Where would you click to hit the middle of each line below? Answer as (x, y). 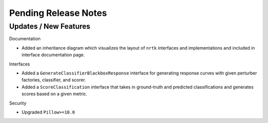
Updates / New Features (50, 26)
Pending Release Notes (58, 13)
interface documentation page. (53, 55)
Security (18, 103)
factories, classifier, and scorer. (54, 80)
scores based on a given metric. (55, 94)
